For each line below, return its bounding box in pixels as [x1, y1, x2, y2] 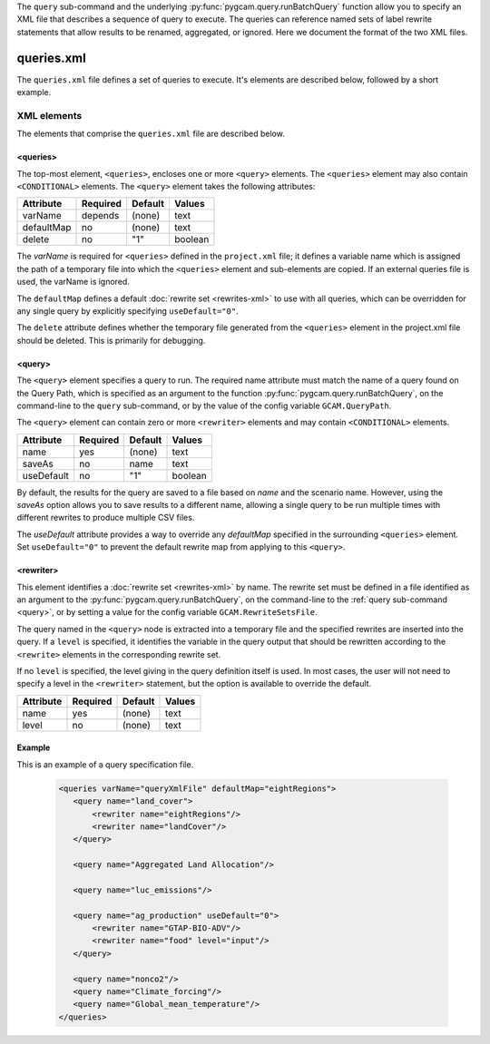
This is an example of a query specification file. [16, 758, 194, 770]
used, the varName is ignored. [16, 277, 131, 288]
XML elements [16, 109, 83, 122]
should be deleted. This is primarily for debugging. [16, 335, 206, 346]
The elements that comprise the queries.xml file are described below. [16, 128, 285, 140]
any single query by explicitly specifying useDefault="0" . [16, 305, 240, 317]
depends [82, 210, 120, 222]
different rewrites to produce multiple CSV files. [16, 512, 195, 523]
